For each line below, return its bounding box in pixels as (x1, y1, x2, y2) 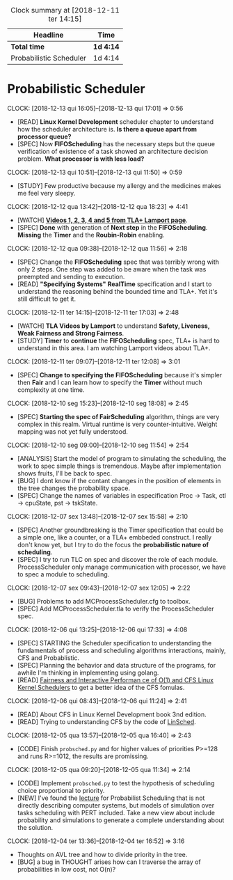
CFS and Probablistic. (17, 653, 80, 662)
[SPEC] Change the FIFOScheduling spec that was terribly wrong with (17, 258, 220, 266)
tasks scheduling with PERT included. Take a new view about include (17, 808, 216, 817)
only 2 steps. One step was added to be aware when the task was (17, 265, 207, 273)
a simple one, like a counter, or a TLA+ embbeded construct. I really (17, 533, 212, 541)
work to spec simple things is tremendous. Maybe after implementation (17, 462, 221, 470)
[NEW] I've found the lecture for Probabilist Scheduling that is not (17, 794, 205, 802)
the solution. (17, 823, 54, 831)
